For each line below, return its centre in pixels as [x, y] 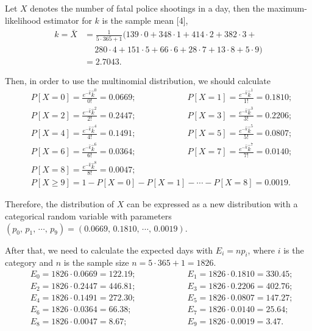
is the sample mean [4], [145, 20]
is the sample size [96, 262]
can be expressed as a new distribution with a [212, 204]
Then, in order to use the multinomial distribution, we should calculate [138, 80]
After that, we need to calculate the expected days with [109, 250]
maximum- [287, 8]
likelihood [23, 20]
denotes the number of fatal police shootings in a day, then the [147, 8]
